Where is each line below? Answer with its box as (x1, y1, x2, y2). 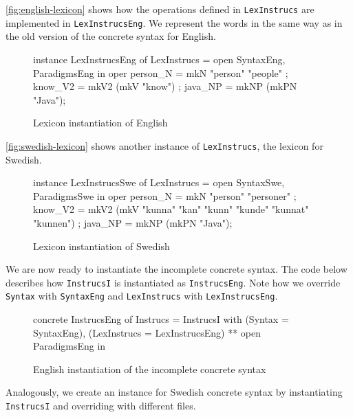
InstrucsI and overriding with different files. (6, 398, 196, 412)
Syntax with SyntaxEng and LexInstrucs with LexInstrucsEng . (6, 289, 278, 303)
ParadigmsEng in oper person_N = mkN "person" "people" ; (33, 65, 288, 80)
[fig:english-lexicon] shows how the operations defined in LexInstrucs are (6, 2, 314, 16)
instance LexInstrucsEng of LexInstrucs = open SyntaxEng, (33, 52, 286, 66)
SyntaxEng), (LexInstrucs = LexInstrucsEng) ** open (33, 325, 261, 339)
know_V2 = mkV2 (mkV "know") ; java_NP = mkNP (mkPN (33, 79, 297, 93)
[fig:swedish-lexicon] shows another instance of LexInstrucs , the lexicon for (6, 138, 323, 153)
